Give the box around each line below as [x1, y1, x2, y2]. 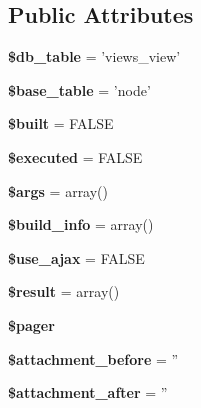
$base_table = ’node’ [8, 79, 151, 100]
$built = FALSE [8, 113, 114, 134]
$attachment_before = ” [8, 348, 179, 369]
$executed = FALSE [8, 146, 143, 167]
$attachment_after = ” [8, 382, 168, 403]
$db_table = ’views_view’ [8, 46, 181, 67]
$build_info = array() [8, 214, 154, 235]
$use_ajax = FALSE [8, 247, 145, 268]
